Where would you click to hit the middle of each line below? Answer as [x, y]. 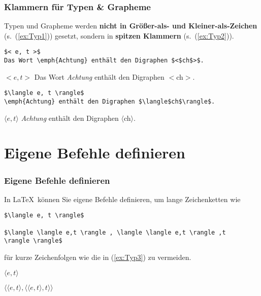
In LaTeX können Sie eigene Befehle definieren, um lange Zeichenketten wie [122, 199]
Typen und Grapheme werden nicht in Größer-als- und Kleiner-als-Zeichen [131, 26]
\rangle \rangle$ [33, 241]
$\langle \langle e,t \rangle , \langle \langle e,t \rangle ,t [115, 232]
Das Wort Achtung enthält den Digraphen [99, 76]
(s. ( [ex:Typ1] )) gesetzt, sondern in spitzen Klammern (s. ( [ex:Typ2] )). [119, 35]
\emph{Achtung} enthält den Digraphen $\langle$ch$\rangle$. [110, 101]
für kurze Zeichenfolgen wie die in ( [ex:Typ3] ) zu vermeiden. [98, 257]
